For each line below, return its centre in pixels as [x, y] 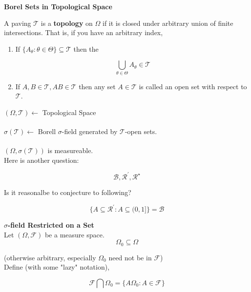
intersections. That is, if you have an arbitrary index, [84, 32]
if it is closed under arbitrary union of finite [168, 23]
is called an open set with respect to [193, 86]
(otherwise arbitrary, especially [50, 257]
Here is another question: [42, 160]
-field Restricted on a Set [51, 225]
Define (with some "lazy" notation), [57, 267]
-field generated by [90, 131]
